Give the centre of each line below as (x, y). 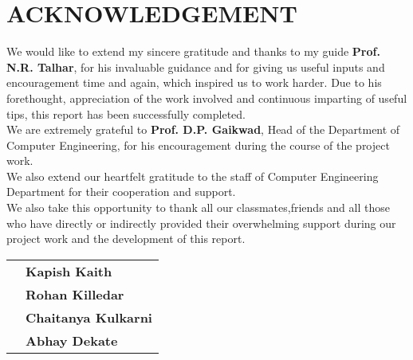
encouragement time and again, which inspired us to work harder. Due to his (194, 82)
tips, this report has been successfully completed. (126, 113)
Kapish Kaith (69, 271)
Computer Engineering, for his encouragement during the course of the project (198, 145)
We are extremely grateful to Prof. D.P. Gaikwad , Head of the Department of (203, 129)
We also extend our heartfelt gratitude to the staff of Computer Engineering (193, 176)
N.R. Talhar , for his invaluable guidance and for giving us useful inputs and (196, 67)
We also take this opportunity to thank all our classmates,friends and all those (198, 207)
